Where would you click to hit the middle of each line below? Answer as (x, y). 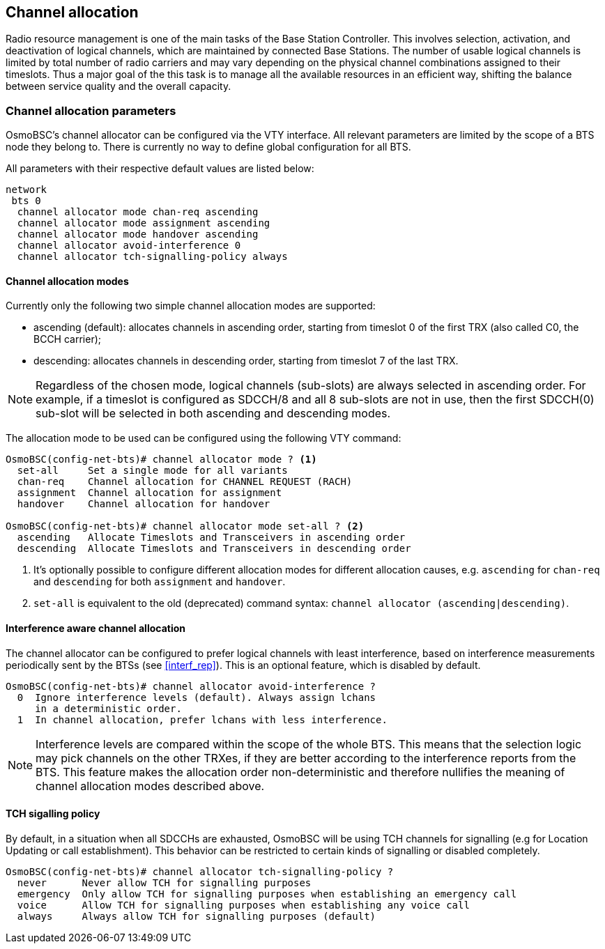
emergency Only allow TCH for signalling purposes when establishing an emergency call (267, 894)
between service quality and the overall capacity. (118, 86)
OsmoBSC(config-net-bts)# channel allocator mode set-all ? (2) (185, 526)
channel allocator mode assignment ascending (144, 223)
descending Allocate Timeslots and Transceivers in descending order (214, 549)
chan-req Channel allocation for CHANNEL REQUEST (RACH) (185, 482)
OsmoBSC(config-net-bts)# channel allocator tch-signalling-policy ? (200, 871)
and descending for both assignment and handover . (160, 582)
